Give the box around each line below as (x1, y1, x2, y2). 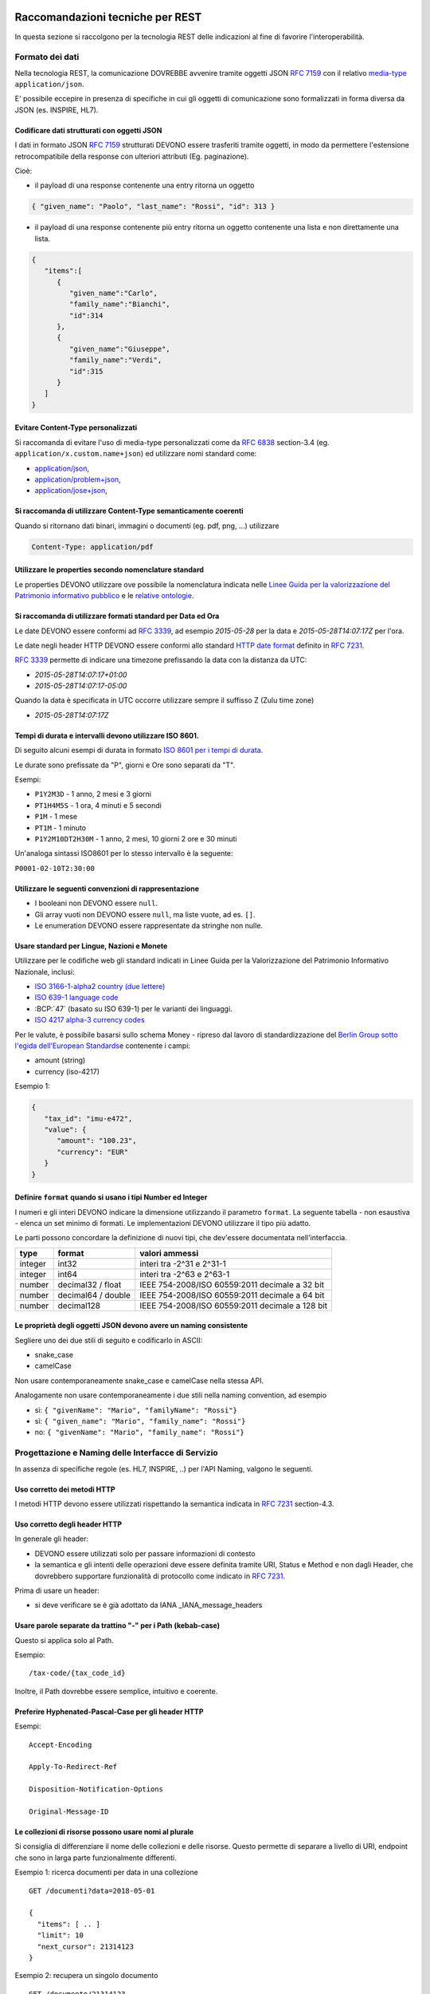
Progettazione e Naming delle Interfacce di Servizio (14, 1448, 218, 1459)
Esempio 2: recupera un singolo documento (14, 1971, 158, 1980)
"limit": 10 (37, 1931, 84, 1940)
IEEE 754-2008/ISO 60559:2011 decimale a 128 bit (139, 1300, 328, 1311)
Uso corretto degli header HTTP (14, 1519, 123, 1529)
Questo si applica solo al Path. (14, 1635, 115, 1645)
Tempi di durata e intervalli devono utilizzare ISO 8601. (14, 731, 199, 740)
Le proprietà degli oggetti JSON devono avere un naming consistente (14, 1321, 248, 1330)
